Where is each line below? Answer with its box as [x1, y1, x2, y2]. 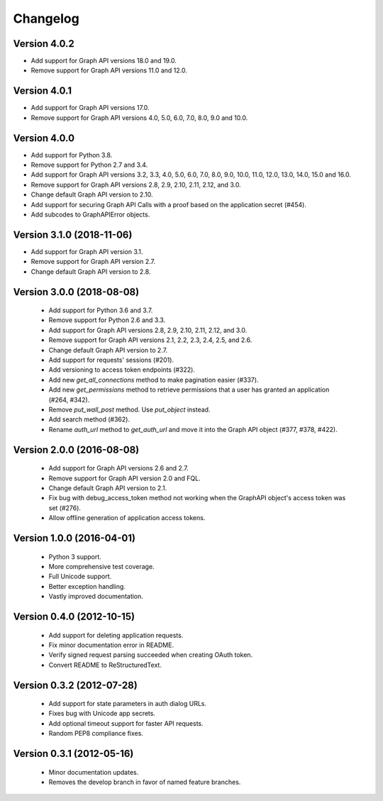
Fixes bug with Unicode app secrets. [48, 709, 156, 718]
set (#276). [48, 504, 82, 512]
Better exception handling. [48, 582, 126, 590]
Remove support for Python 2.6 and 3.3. [48, 316, 166, 324]
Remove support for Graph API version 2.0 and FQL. [48, 474, 201, 482]
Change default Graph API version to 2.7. [48, 346, 168, 354]
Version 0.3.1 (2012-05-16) [13, 748, 134, 760]
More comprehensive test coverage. [48, 562, 155, 570]
